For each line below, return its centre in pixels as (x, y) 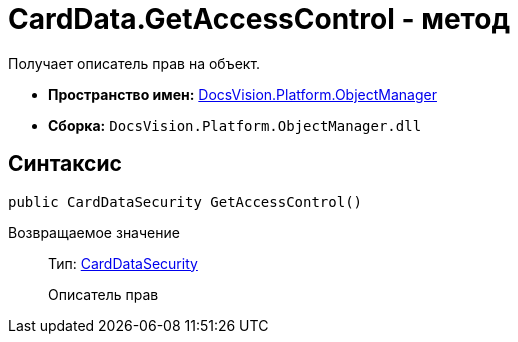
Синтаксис (65, 164)
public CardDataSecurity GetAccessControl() (185, 201)
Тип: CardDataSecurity (123, 263)
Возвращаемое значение (94, 232)
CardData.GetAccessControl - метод (259, 19)
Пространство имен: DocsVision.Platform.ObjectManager (242, 94)
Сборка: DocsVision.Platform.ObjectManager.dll (235, 125)
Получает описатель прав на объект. (134, 63)
